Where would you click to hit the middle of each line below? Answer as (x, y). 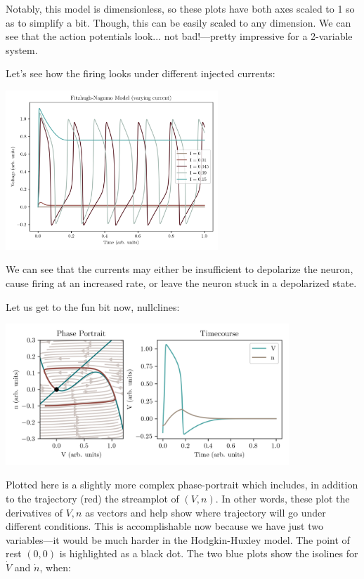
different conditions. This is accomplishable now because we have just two (164, 526)
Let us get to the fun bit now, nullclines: (93, 306)
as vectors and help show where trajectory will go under (206, 512)
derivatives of (34, 512)
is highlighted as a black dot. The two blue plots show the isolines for (209, 553)
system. (22, 49)
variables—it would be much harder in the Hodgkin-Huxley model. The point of (178, 539)
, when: (55, 567)
